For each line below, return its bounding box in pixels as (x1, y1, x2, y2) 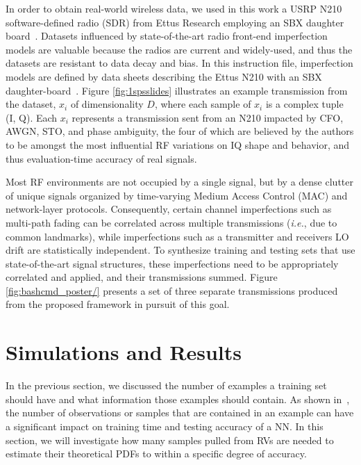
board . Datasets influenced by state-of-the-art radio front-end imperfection (6, 28, 328, 43)
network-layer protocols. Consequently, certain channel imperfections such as (6, 202, 332, 216)
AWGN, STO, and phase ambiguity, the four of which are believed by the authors (6, 124, 354, 138)
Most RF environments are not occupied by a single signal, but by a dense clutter (6, 174, 353, 189)
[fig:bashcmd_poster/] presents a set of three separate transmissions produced (6, 283, 338, 297)
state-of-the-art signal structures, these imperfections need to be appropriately (6, 256, 339, 270)
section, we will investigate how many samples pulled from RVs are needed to (6, 432, 334, 447)
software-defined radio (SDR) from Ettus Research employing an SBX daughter (6, 15, 344, 29)
